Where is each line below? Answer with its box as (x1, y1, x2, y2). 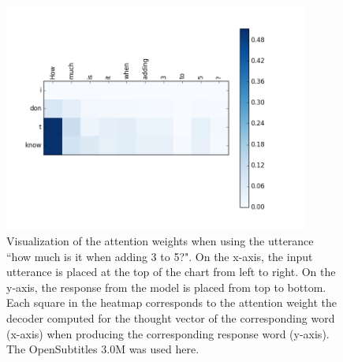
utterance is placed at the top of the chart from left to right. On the (6, 263, 336, 280)
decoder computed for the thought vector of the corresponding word (6, 310, 335, 327)
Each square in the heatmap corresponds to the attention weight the (6, 294, 337, 311)
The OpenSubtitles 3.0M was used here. (6, 341, 199, 357)
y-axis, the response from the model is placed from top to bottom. (6, 278, 326, 295)
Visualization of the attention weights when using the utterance (6, 233, 314, 249)
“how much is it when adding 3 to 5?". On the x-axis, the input (6, 248, 313, 264)
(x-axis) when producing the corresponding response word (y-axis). (6, 325, 330, 341)
